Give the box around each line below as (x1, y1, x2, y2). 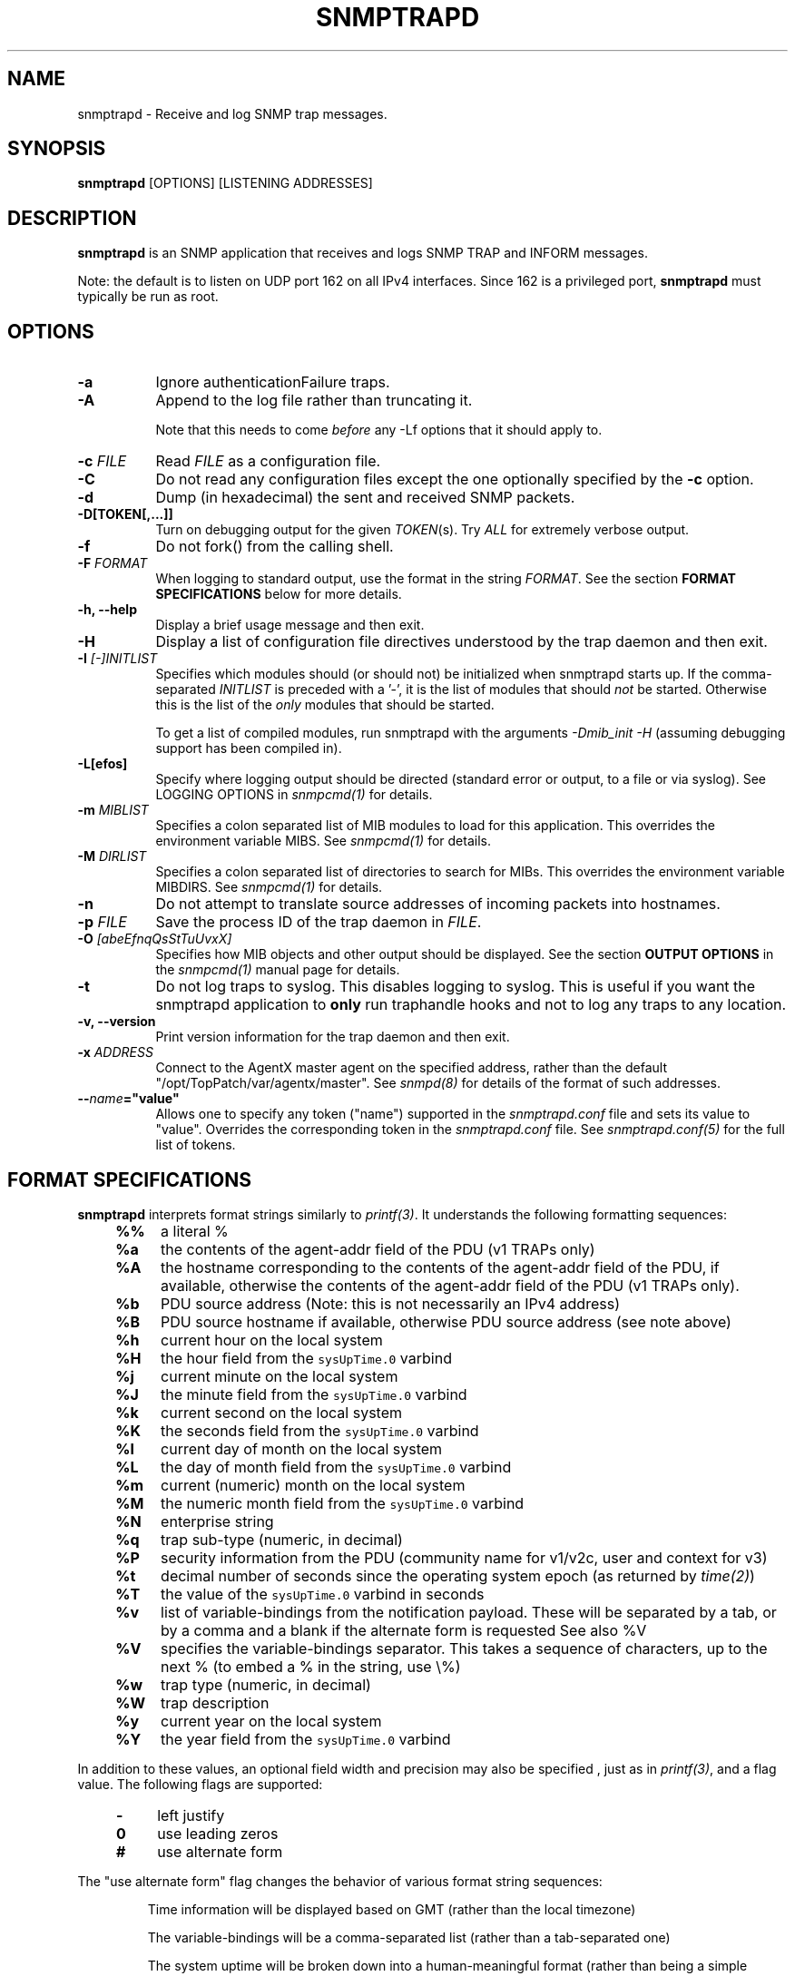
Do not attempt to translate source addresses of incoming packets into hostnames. (155, 895, 721, 914)
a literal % (161, 1221, 229, 1240)
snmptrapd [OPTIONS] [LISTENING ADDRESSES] (77, 175, 373, 191)
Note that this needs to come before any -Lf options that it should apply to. (155, 422, 603, 438)
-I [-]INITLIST (77, 651, 158, 667)
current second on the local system (161, 1403, 402, 1422)
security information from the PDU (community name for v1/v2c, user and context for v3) (161, 1548, 768, 1567)
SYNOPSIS (7, 137, 106, 161)
